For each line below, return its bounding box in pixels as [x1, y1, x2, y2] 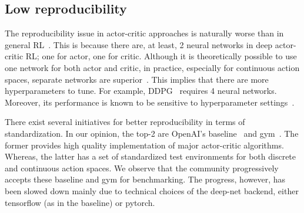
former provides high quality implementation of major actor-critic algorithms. [5, 138, 284, 151]
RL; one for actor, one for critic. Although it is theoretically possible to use [25, 50, 297, 62]
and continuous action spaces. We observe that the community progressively [5, 161, 279, 174]
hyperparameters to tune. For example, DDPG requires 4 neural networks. [5, 84, 277, 97]
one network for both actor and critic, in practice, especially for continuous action [5, 61, 300, 73]
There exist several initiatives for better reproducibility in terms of [5, 116, 245, 128]
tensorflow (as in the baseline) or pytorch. [5, 196, 155, 208]
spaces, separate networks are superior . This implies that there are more [5, 73, 269, 85]
